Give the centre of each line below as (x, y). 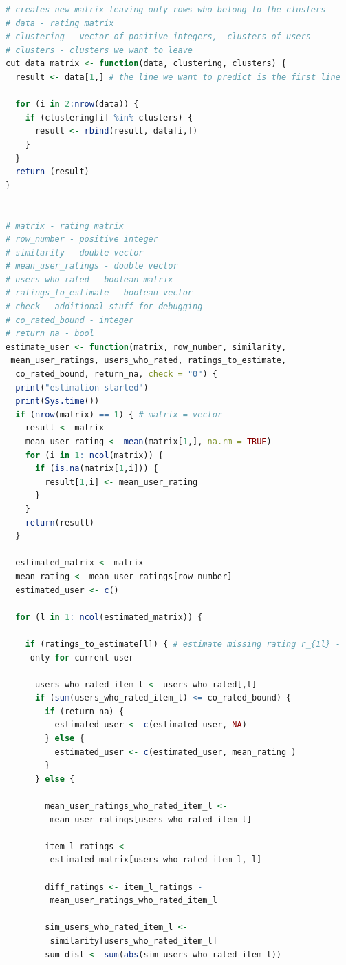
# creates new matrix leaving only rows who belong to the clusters (166, 10)
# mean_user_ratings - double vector (92, 266)
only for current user (82, 657)
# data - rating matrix (60, 23)
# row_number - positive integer (82, 239)
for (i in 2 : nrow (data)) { (77, 104)
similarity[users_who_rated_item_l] (133, 941)
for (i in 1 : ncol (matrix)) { (94, 455)
